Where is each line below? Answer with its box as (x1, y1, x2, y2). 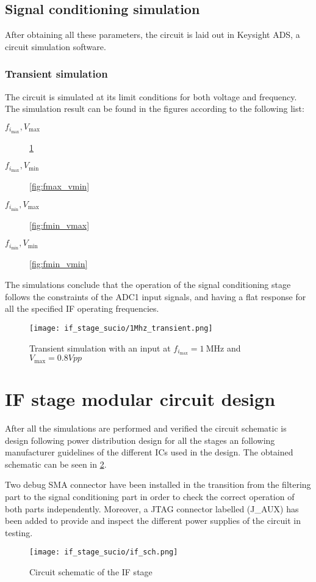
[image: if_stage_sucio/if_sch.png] (29, 548, 178, 557)
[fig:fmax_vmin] (29, 180, 90, 193)
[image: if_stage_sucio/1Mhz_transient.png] (29, 323, 213, 333)
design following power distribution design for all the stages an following (5, 433, 275, 446)
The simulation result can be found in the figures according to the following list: (5, 102, 304, 115)
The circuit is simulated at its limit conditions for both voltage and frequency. (5, 90, 297, 103)
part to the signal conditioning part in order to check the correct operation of (5, 490, 295, 503)
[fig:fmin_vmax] (29, 218, 90, 231)
